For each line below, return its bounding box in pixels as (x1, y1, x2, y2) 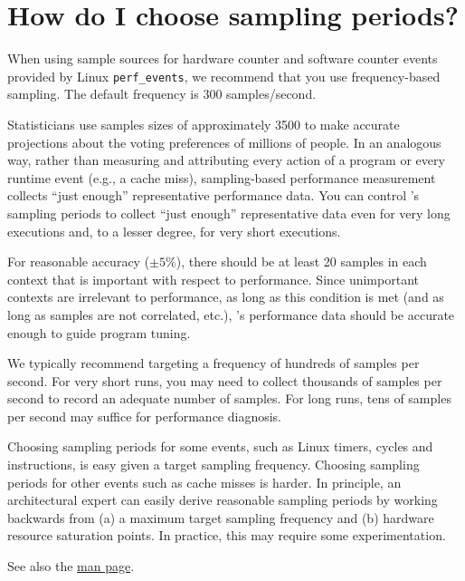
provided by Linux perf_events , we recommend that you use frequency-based (7, 66, 441, 85)
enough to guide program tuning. (7, 323, 191, 342)
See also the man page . (7, 557, 135, 576)
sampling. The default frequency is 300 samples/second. (7, 84, 317, 103)
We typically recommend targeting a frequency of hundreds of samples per (7, 353, 420, 373)
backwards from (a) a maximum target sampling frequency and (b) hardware (7, 508, 434, 527)
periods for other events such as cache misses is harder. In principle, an (7, 472, 402, 491)
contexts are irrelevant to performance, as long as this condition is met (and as (7, 287, 444, 306)
